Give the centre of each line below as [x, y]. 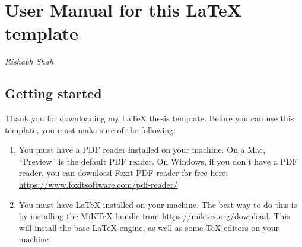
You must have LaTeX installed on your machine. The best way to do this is [158, 204]
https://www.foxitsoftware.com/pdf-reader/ [98, 185]
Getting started [53, 93]
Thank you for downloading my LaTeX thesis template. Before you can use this [150, 118]
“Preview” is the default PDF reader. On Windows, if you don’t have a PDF [158, 161]
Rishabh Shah [29, 61]
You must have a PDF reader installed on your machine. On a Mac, [142, 150]
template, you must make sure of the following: [90, 129]
